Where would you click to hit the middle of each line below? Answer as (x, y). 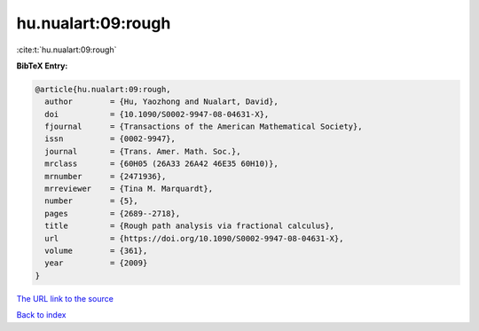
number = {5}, (92, 201)
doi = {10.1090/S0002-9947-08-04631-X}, (157, 114)
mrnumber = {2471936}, (106, 176)
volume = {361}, (96, 251)
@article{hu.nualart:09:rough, (103, 89)
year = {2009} (96, 263)
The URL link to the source (65, 298)
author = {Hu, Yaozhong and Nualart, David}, (161, 102)
